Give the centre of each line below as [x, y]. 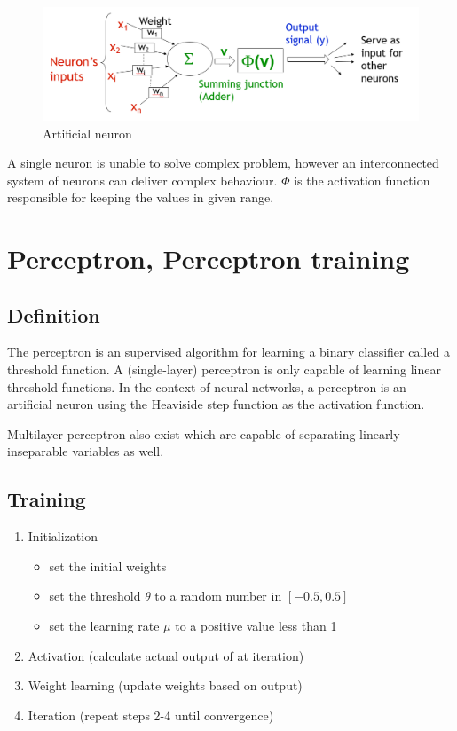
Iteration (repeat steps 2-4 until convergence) [151, 715]
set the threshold [95, 596]
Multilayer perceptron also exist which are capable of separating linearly [204, 433]
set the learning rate [104, 626]
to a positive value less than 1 [256, 626]
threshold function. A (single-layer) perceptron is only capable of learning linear [224, 369]
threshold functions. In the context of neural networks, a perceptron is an [207, 386]
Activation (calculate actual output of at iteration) [166, 655]
